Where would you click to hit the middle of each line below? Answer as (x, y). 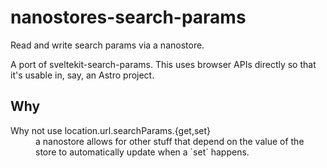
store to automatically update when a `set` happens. (142, 152)
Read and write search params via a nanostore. (107, 45)
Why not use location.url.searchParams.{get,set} (111, 130)
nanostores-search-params (128, 17)
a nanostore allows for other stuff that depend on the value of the (170, 141)
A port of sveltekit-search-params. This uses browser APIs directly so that (163, 64)
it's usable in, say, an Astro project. (82, 75)
